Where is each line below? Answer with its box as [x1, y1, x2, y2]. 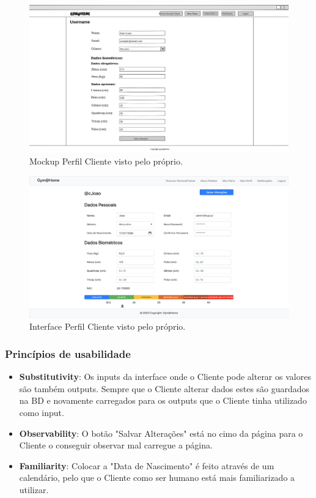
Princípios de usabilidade [5, 346, 131, 361]
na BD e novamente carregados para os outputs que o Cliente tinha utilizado [19, 394, 307, 407]
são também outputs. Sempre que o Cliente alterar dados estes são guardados [19, 382, 310, 395]
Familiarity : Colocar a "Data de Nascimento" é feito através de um [19, 459, 274, 472]
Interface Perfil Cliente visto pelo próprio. [29, 320, 186, 333]
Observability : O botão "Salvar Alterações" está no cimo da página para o [19, 426, 303, 439]
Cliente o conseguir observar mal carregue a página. [19, 439, 213, 452]
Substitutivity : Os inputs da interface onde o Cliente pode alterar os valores [19, 370, 311, 383]
